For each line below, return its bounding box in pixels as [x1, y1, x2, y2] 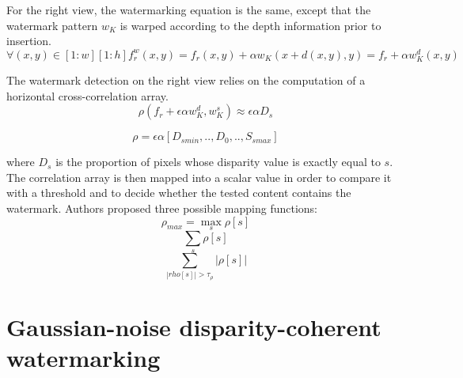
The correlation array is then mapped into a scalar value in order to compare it [6, 168, 392, 185]
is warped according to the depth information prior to [120, 17, 381, 33]
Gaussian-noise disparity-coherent [6, 311, 381, 343]
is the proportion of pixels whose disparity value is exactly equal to [55, 153, 381, 170]
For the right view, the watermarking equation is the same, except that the [6, 2, 371, 17]
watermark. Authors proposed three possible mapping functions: [6, 199, 318, 216]
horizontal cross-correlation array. [6, 87, 169, 104]
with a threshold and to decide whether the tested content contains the [6, 184, 351, 201]
